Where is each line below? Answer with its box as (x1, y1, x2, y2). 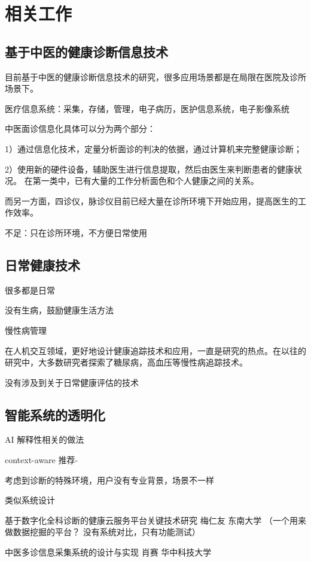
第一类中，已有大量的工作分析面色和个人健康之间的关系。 (32, 174, 259, 187)
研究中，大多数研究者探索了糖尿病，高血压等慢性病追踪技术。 (5, 356, 248, 368)
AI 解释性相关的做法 (5, 433, 84, 446)
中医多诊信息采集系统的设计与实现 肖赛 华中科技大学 (5, 546, 212, 558)
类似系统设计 (5, 494, 55, 506)
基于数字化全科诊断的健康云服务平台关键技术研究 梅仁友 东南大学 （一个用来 (5, 513, 306, 526)
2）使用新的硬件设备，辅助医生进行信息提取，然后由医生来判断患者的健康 (5, 162, 294, 175)
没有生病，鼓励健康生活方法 (5, 304, 114, 316)
